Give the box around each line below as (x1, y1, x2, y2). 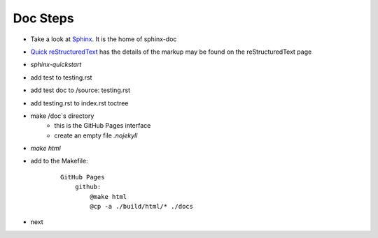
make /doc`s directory (30, 112, 94, 120)
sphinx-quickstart (30, 60, 82, 69)
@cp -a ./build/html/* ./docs (90, 202, 194, 211)
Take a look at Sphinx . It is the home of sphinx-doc (30, 35, 177, 43)
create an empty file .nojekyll (54, 131, 138, 140)
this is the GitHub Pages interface (54, 121, 151, 130)
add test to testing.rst (30, 73, 92, 82)
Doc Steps (13, 10, 74, 26)
